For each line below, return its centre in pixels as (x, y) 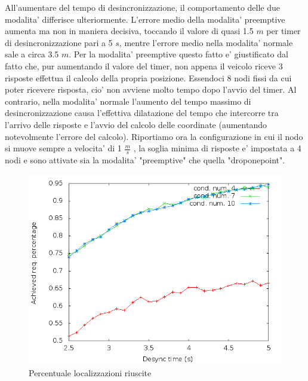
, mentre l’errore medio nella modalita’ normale (206, 42)
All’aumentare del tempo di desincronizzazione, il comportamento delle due (143, 7)
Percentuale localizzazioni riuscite (90, 373)
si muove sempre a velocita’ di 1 (63, 148)
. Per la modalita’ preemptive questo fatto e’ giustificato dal (178, 54)
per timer (284, 31)
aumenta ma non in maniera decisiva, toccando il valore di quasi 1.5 (129, 31)
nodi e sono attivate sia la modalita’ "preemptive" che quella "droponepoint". (145, 159)
